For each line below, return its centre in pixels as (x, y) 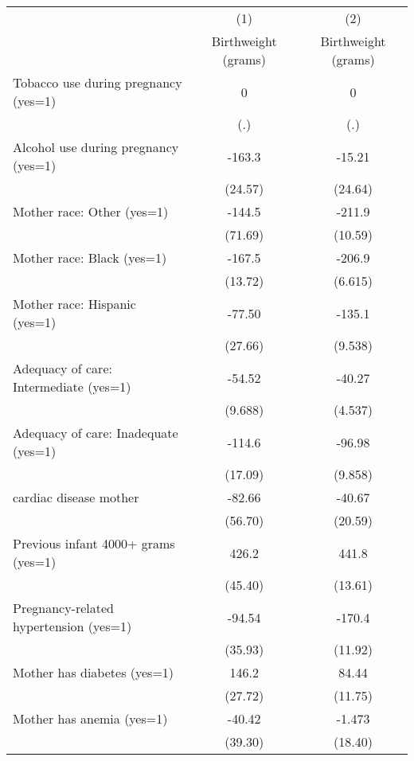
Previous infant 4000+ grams (94, 543)
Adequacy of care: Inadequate (96, 433)
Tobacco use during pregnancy (98, 82)
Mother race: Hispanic (74, 304)
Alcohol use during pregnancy (96, 147)
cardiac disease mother (76, 497)
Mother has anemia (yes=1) (90, 718)
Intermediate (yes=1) (72, 386)
